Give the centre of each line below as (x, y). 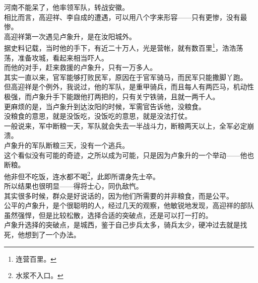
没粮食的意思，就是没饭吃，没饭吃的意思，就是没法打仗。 (98, 116)
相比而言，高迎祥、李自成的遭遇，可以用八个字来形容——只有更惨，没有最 (126, 17)
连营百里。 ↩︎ (36, 258)
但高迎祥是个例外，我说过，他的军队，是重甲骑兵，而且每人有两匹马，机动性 (129, 87)
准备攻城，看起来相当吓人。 (63, 57)
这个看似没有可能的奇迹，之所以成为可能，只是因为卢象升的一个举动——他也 (129, 155)
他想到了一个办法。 (49, 234)
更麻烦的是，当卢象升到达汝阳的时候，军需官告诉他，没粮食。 (105, 106)
